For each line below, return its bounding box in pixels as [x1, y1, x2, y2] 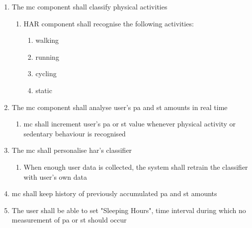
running [35, 51, 59, 62]
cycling [35, 68, 57, 79]
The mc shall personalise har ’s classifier [11, 145, 132, 155]
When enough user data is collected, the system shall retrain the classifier [23, 161, 248, 172]
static [35, 85, 52, 95]
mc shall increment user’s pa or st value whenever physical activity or [23, 118, 236, 129]
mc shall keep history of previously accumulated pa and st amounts [11, 188, 217, 199]
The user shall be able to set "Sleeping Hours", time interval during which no [11, 205, 246, 215]
